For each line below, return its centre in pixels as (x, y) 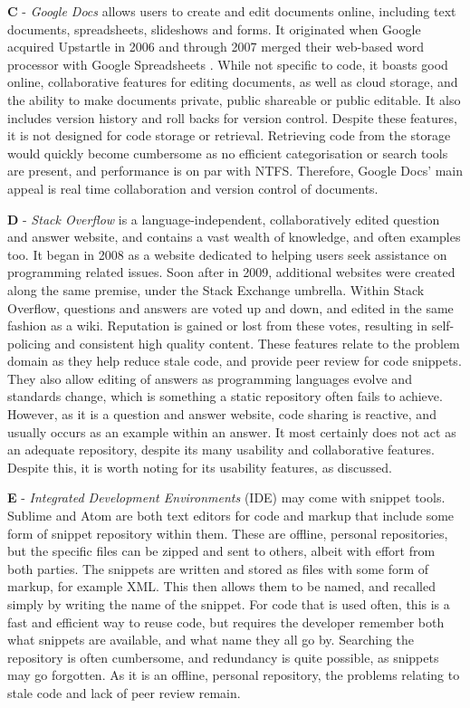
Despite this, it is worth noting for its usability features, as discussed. (200, 467)
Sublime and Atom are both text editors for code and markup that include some (231, 516)
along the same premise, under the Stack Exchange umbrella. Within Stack (216, 289)
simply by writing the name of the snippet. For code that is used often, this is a (229, 604)
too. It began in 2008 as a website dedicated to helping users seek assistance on (227, 254)
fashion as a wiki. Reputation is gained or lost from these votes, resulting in (218, 325)
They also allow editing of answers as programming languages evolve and (210, 378)
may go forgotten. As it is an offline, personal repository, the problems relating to (234, 675)
